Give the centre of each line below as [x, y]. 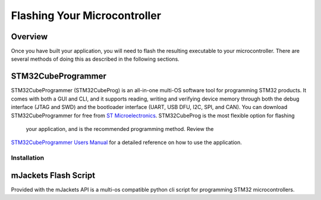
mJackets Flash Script [53, 175]
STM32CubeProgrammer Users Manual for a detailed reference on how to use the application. [126, 142]
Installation [28, 158]
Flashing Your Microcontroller [86, 15]
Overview [29, 37]
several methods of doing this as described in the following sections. [95, 59]
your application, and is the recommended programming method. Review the [120, 129]
